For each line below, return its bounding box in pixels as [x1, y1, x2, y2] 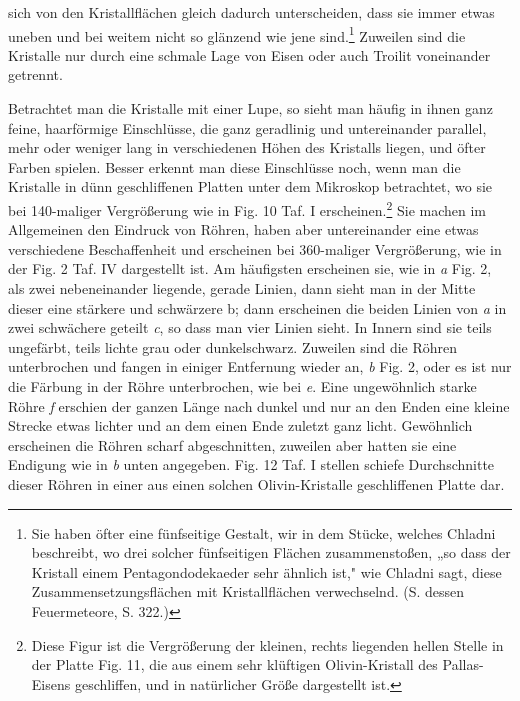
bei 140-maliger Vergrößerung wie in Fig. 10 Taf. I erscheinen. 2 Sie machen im [8, 197, 487, 220]
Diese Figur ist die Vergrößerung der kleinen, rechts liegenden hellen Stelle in [31, 634, 504, 655]
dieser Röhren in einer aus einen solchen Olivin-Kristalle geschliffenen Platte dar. [8, 473, 505, 494]
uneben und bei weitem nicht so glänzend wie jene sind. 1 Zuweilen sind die [8, 22, 466, 46]
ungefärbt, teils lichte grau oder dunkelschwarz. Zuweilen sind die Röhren [8, 336, 458, 357]
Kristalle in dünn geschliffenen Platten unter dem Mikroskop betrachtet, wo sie [8, 176, 493, 197]
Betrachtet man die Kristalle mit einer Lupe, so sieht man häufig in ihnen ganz [8, 98, 493, 119]
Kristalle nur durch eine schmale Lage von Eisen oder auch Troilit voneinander [8, 44, 491, 65]
